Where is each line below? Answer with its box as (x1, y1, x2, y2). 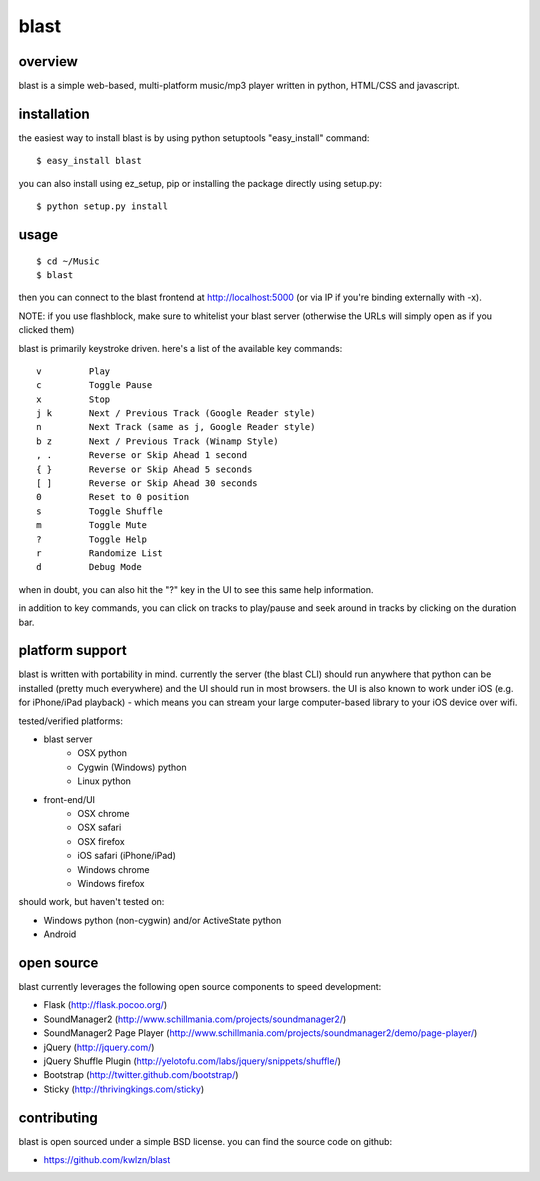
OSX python (77, 747, 127, 759)
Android (43, 928, 77, 940)
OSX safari (77, 821, 122, 834)
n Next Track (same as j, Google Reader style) (36, 421, 316, 433)
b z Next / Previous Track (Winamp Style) (36, 435, 279, 447)
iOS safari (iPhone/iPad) (77, 850, 177, 862)
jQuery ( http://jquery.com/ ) (43, 1041, 155, 1053)
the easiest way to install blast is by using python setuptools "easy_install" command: (18, 131, 370, 144)
